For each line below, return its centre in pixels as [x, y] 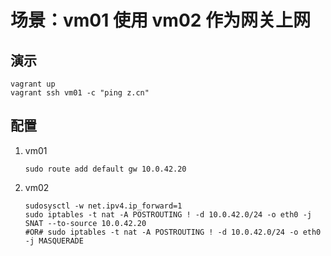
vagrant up [33, 84]
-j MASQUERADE [54, 241]
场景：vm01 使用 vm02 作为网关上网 [161, 20]
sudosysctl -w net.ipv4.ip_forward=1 [103, 206]
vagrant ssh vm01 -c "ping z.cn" [80, 93]
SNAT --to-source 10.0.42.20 [85, 223]
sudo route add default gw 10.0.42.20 [105, 169]
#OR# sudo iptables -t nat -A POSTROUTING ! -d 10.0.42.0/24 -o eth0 [173, 232]
